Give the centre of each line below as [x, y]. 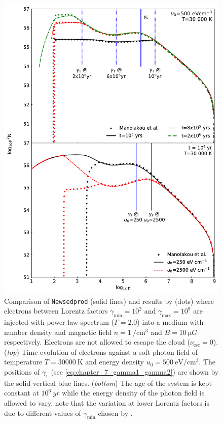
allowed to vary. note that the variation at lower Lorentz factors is [107, 403]
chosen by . [115, 413]
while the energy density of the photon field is [133, 393]
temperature [23, 362]
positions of [22, 372]
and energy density [115, 362]
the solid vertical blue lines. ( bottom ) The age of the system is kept [108, 383]
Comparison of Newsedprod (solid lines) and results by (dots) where [109, 301]
